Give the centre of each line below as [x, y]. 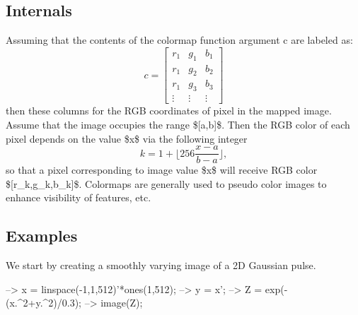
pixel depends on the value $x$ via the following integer [127, 138]
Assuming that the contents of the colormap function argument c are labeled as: [179, 40]
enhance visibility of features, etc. [79, 197]
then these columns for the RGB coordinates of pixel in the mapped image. [169, 111]
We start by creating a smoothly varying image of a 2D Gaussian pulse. [161, 265]
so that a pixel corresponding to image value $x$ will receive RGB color [162, 170]
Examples [42, 236]
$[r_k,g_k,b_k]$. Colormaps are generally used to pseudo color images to [166, 183]
